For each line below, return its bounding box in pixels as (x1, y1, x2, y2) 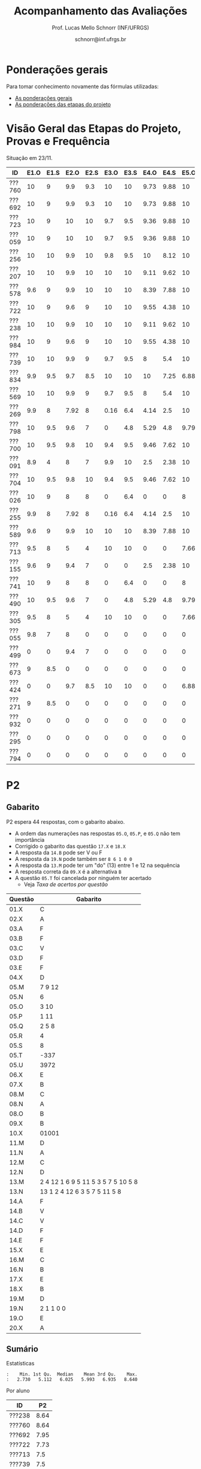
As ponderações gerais (14, 94, 73, 101)
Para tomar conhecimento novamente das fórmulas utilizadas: (6, 83, 159, 90)
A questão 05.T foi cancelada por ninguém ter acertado (14, 874, 151, 881)
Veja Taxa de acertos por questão (23, 881, 108, 888)
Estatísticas (6, 1360, 35, 1367)
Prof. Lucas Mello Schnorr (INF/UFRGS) (51, 24, 150, 31)
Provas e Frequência (6, 134, 110, 148)
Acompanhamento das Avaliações (14, 4, 187, 18)
